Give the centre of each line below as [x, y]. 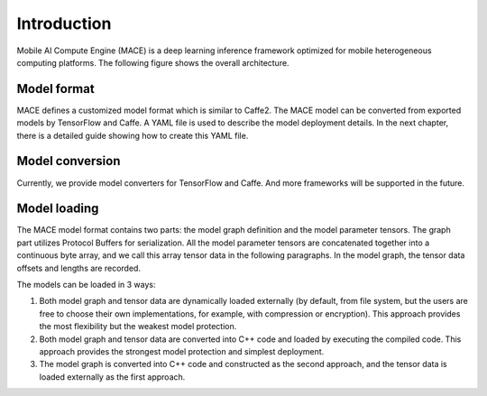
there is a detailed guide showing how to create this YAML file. [133, 135]
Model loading [58, 209]
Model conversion [69, 161]
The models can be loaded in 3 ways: [87, 285]
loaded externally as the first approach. [112, 377]
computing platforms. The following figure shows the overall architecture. [153, 62]
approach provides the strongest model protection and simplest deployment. [182, 351]
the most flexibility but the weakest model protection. [138, 327]
